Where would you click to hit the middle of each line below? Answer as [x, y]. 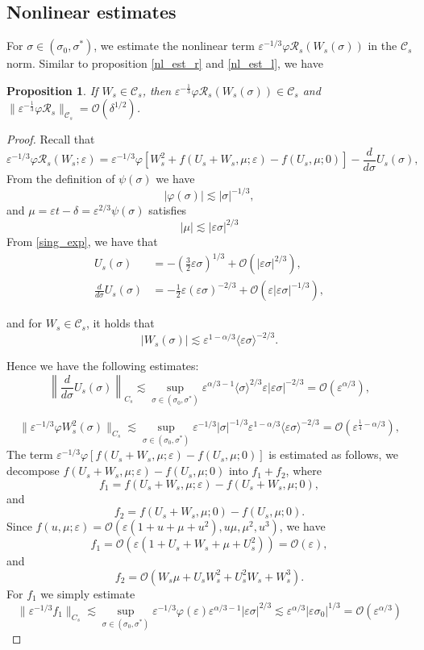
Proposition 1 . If [52, 90]
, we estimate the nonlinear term [174, 46]
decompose [33, 471]
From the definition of [61, 179]
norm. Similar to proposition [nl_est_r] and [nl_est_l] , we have [165, 63]
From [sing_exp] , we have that [82, 242]
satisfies [168, 210]
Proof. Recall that [51, 139]
